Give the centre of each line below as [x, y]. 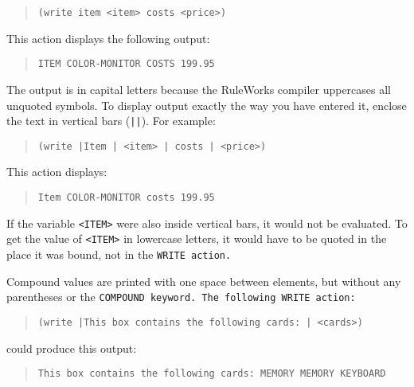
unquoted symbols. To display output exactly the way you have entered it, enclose [207, 105]
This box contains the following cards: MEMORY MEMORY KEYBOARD [212, 374]
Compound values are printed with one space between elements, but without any [204, 281]
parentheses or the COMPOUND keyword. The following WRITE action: [181, 297]
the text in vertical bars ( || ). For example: [111, 121]
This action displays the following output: [108, 38]
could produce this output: [72, 348]
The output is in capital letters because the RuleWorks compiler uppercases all [199, 89]
